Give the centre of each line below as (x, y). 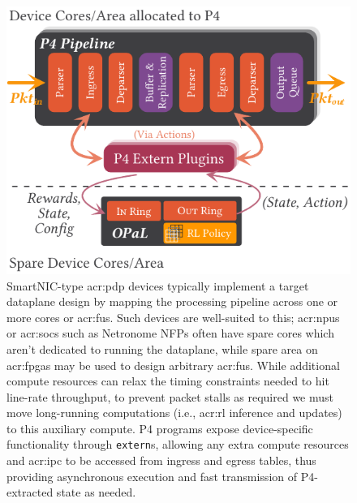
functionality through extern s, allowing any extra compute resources (178, 444)
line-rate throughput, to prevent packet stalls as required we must (170, 396)
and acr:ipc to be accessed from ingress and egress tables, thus (161, 460)
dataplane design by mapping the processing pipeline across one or (172, 301)
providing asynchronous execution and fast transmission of (152, 476)
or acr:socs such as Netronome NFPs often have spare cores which (170, 333)
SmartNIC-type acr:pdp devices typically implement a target (158, 285)
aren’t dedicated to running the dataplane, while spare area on (162, 348)
